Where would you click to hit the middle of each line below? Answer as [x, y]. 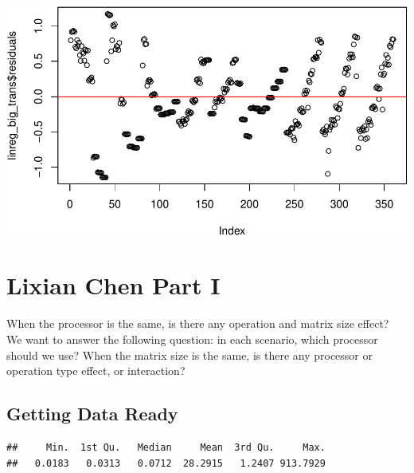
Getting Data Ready [92, 414]
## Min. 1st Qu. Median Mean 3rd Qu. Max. [166, 447]
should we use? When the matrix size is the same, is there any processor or [190, 355]
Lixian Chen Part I [113, 285]
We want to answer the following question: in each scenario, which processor [192, 339]
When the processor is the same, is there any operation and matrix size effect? [198, 323]
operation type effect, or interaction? [96, 371]
